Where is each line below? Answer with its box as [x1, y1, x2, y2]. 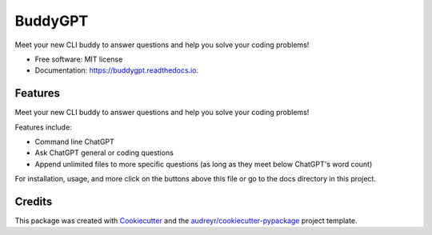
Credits [14, 195, 53, 208]
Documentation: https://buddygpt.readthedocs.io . [34, 66, 199, 75]
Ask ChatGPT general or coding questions [34, 148, 174, 157]
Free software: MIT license [34, 54, 123, 64]
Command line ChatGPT [34, 137, 115, 147]
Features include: [14, 122, 72, 132]
